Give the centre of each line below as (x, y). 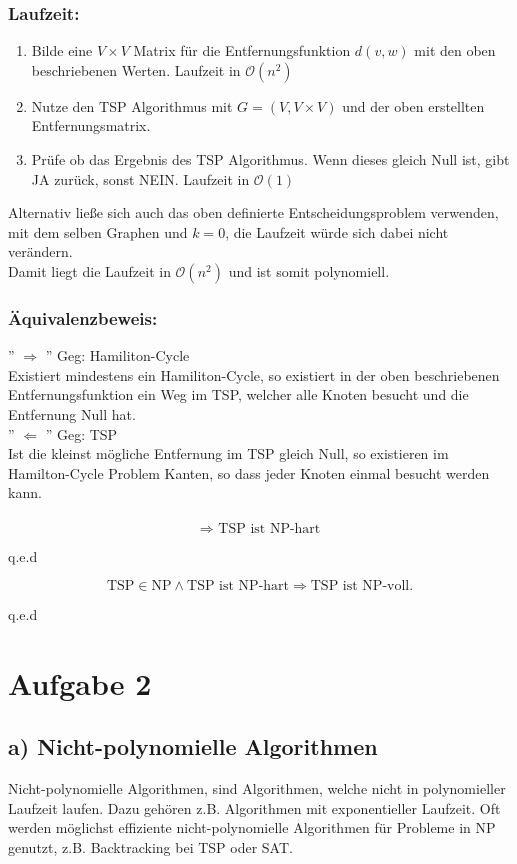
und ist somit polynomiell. (309, 270)
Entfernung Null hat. (72, 413)
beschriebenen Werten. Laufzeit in (136, 69)
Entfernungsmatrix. (91, 125)
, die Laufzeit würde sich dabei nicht (337, 231)
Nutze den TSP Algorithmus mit (132, 105)
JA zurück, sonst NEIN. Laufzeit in (140, 178)
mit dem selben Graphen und (98, 231)
